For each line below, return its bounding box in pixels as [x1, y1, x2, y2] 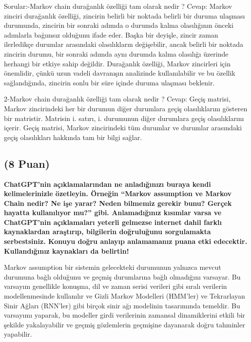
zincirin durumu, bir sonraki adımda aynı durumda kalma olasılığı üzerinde [4, 48, 229, 59]
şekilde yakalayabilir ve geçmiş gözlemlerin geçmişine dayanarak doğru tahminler [4, 319, 245, 329]
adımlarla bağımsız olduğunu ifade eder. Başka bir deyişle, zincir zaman [4, 29, 218, 40]
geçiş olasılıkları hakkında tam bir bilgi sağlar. [4, 132, 142, 142]
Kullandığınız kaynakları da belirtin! [4, 245, 129, 256]
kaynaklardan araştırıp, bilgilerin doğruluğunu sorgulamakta [4, 226, 211, 237]
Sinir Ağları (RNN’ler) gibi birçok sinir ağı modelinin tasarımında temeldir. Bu [4, 300, 240, 310]
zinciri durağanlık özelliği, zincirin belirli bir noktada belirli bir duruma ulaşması [4, 10, 245, 20]
